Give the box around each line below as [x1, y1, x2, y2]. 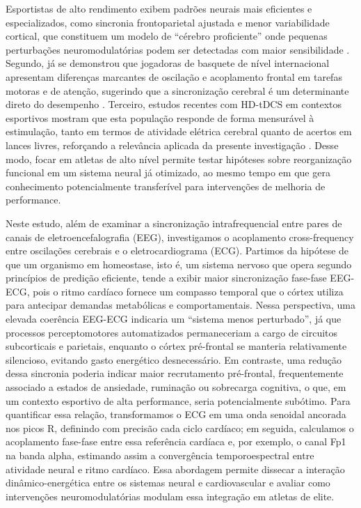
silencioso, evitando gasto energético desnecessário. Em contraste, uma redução [6, 352, 342, 367]
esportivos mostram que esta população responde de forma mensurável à [6, 110, 314, 125]
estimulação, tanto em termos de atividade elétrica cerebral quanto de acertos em [6, 124, 352, 139]
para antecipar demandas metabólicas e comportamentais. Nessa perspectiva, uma [6, 298, 356, 312]
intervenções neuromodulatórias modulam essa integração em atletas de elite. [6, 488, 335, 503]
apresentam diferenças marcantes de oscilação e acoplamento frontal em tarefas [6, 69, 342, 84]
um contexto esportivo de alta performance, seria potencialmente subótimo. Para [6, 393, 351, 408]
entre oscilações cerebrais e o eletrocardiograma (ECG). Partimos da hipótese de [6, 243, 349, 258]
